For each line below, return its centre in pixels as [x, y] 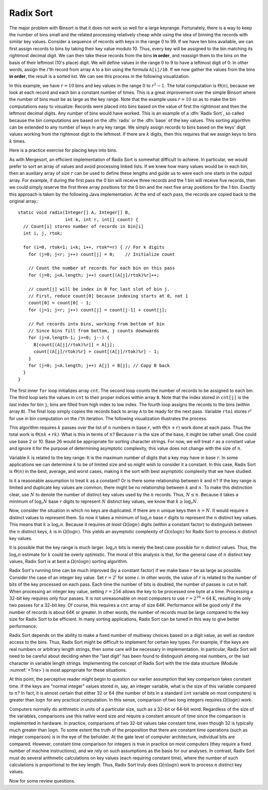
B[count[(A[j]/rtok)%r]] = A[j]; [74, 345]
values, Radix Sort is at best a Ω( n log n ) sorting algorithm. [69, 561]
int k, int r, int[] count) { [101, 219]
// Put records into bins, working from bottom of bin [96, 324]
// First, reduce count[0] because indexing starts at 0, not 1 [108, 296]
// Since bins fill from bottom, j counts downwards [94, 331]
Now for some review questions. [42, 781]
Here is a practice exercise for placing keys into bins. [63, 150]
